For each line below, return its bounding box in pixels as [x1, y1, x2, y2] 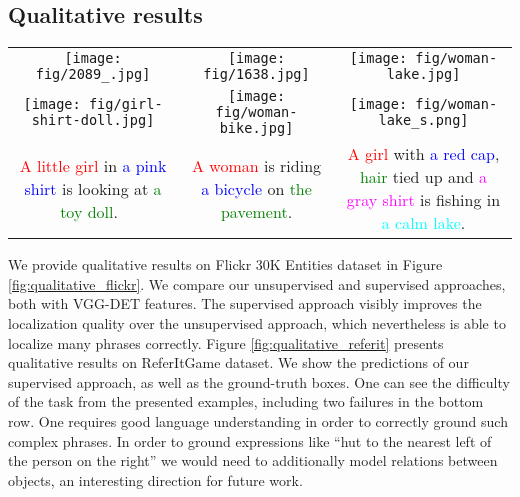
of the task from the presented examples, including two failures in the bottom [8, 391, 484, 412]
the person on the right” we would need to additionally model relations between [8, 450, 498, 471]
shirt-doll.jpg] [31, 112, 155, 129]
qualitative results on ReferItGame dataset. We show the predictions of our [8, 352, 469, 373]
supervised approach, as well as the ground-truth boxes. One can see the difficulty [8, 371, 510, 392]
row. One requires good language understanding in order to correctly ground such [8, 410, 508, 431]
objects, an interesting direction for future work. [8, 469, 303, 490]
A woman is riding [192, 153, 322, 177]
